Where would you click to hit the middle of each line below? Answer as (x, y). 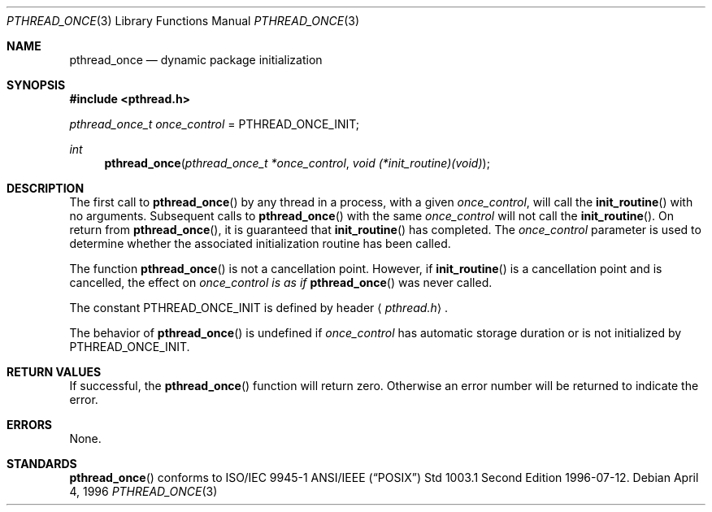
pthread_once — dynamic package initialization (196, 60)
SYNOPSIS (36, 85)
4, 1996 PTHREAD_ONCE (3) (143, 491)
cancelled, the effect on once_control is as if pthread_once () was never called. (281, 282)
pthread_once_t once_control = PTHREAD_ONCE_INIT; (215, 124)
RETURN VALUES (54, 372)
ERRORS (30, 425)
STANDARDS (42, 464)
